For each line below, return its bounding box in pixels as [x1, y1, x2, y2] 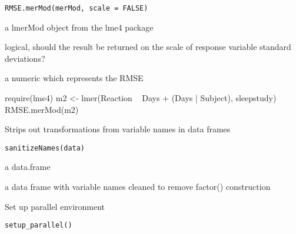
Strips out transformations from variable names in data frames [5, 123, 231, 135]
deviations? [5, 52, 45, 64]
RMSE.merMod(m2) [5, 103, 79, 115]
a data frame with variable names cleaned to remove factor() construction [5, 180, 271, 193]
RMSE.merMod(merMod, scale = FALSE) [5, 4, 148, 12]
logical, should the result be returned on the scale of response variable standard [5, 41, 291, 53]
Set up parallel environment [5, 200, 105, 212]
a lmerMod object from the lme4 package [5, 21, 154, 33]
